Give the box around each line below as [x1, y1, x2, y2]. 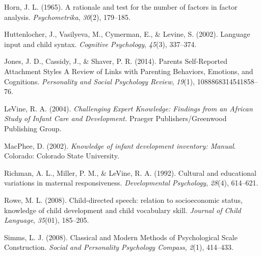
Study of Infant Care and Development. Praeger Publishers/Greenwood [4, 113, 227, 124]
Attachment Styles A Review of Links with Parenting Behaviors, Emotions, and [4, 65, 253, 76]
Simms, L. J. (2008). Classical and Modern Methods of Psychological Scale [4, 231, 238, 242]
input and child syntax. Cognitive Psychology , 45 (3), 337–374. [4, 38, 197, 49]
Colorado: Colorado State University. [4, 150, 119, 161]
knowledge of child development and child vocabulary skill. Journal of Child [4, 204, 241, 215]
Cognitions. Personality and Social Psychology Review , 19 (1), [4, 76, 195, 86]
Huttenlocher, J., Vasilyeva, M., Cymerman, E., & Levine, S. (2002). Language [4, 29, 250, 39]
